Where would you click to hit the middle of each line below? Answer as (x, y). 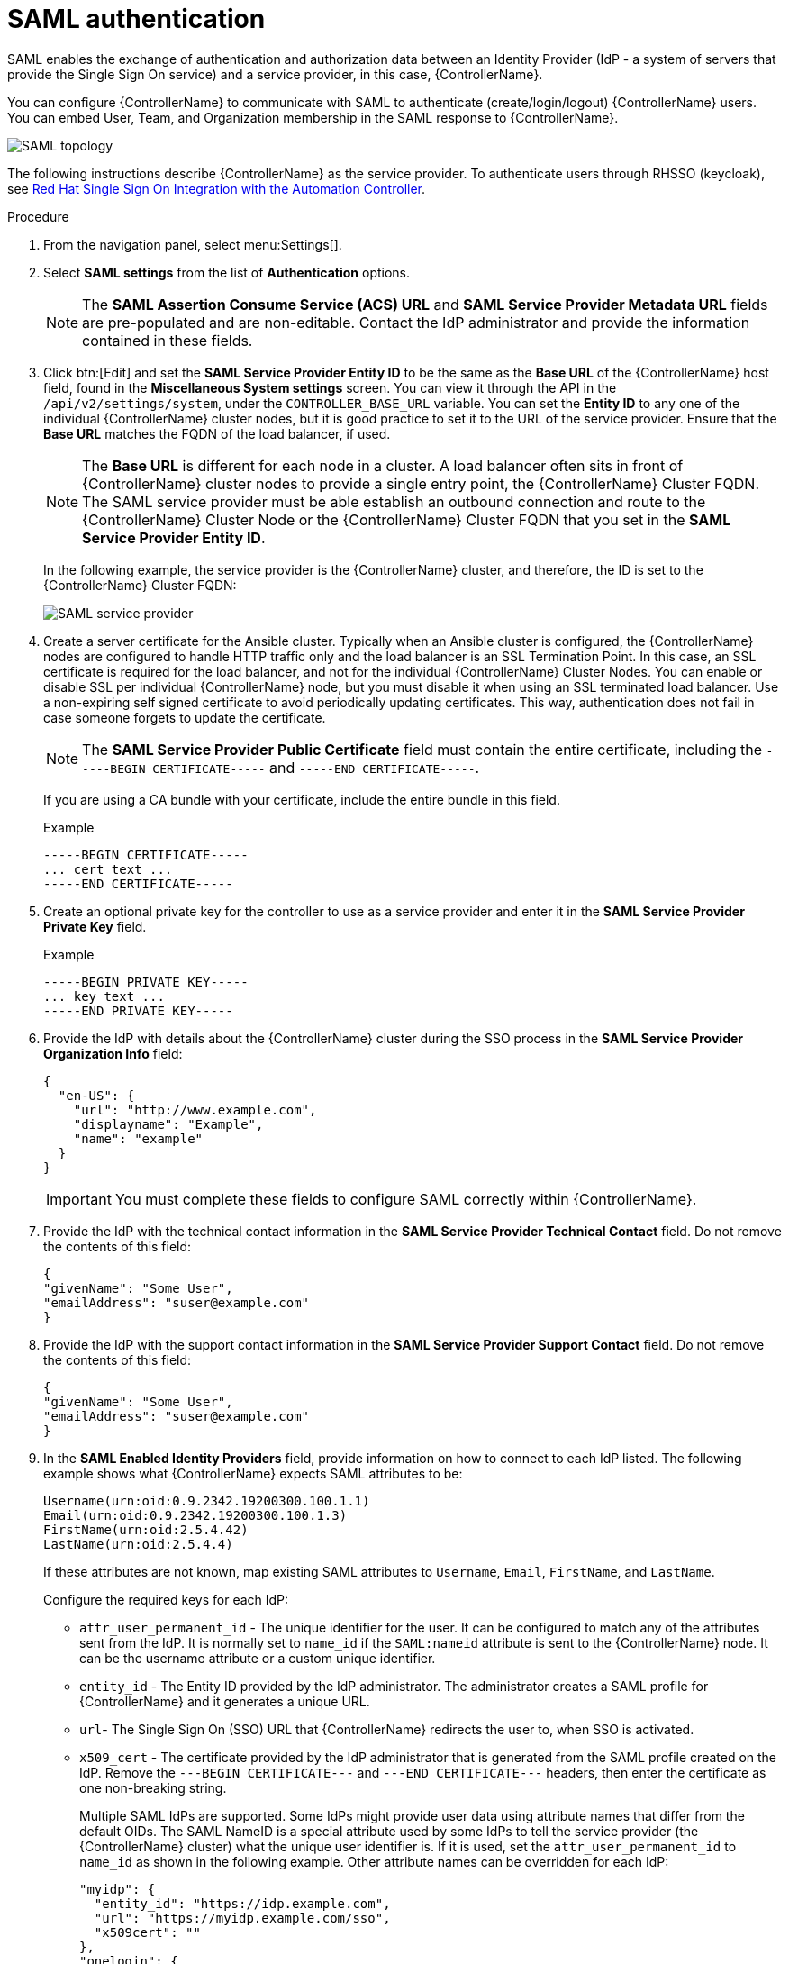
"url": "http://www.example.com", (195, 1109)
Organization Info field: (113, 1053)
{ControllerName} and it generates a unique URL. (225, 1701)
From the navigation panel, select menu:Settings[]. (193, 244)
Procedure (38, 216)
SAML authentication (136, 19)
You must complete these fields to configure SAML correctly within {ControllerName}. (406, 1199)
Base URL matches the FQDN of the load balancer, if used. (217, 433)
